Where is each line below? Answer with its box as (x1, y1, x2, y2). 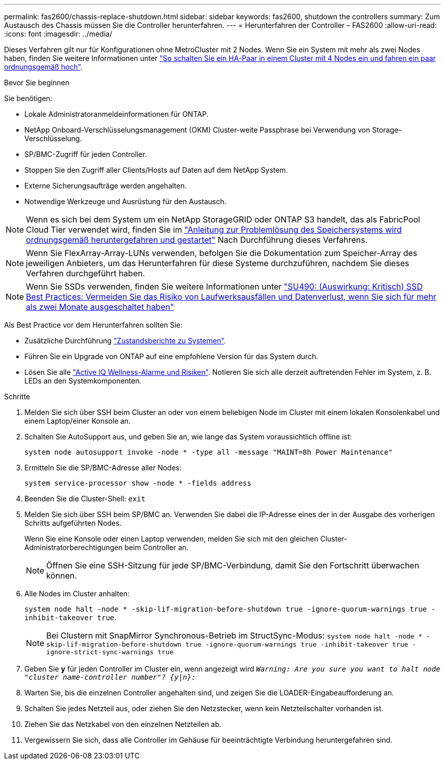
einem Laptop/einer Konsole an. (24, 417, 131, 425)
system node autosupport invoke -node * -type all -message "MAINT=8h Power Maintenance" (24, 448, 393, 456)
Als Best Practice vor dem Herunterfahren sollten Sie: (4, 321, 183, 329)
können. (46, 570, 77, 581)
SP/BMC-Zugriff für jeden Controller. (24, 150, 147, 158)
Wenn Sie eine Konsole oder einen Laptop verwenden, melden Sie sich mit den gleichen (24, 534, 319, 543)
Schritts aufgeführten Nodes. (24, 519, 122, 527)
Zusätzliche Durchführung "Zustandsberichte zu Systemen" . (24, 336, 226, 345)
